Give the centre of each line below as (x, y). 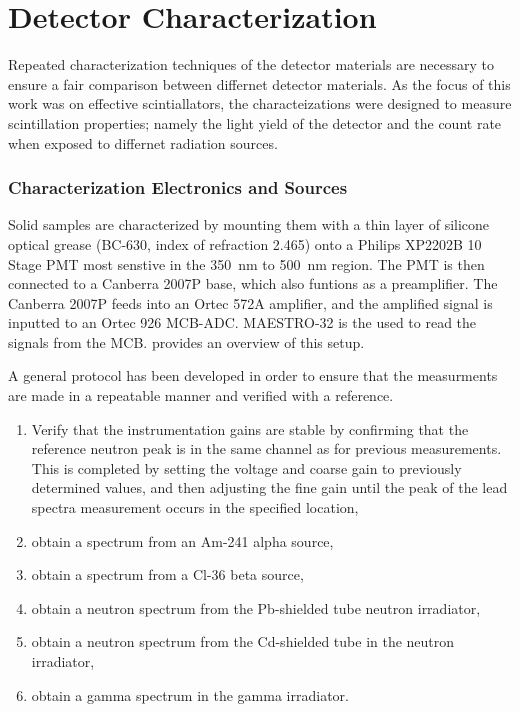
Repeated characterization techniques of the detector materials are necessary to (251, 64)
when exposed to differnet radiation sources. (143, 142)
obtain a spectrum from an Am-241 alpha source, (182, 540)
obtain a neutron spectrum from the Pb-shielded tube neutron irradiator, (256, 607)
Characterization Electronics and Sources (178, 187)
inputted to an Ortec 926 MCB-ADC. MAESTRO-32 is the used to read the (242, 322)
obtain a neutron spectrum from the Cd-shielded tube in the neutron (243, 641)
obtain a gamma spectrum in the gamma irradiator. (190, 694)
